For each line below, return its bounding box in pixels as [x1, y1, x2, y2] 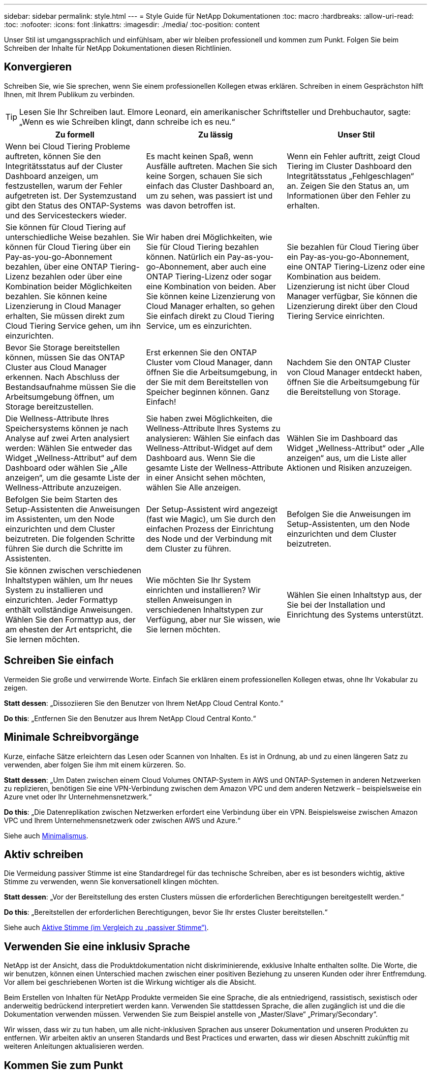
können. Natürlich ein [146, 251, 225, 262]
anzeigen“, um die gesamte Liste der [5, 472, 140, 483]
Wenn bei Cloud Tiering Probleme [5, 141, 130, 151]
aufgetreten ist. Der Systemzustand [5, 190, 137, 201]
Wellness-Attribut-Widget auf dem [146, 443, 273, 453]
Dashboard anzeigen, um [5, 171, 98, 181]
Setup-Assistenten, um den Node [286, 519, 410, 529]
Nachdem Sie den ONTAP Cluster [286, 357, 411, 367]
